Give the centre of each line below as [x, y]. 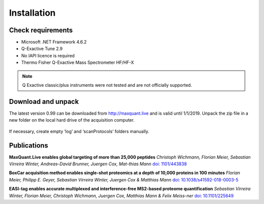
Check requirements [41, 30]
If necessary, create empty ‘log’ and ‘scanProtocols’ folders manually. [79, 131]
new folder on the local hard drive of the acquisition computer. [72, 120]
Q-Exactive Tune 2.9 [42, 49]
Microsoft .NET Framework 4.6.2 [54, 42]
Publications [29, 145]
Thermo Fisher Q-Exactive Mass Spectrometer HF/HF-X [78, 63]
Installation [32, 13]
